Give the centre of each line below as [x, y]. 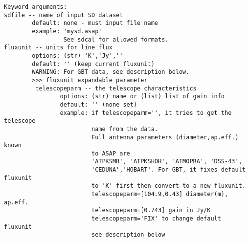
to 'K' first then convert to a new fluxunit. [168, 186]
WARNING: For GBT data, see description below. [111, 72]
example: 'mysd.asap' [67, 31]
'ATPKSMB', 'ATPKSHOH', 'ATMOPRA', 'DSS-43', [167, 162]
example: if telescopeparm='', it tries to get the [146, 113]
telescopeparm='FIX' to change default [156, 219]
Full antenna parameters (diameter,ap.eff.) [165, 137]
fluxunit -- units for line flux [58, 48]
